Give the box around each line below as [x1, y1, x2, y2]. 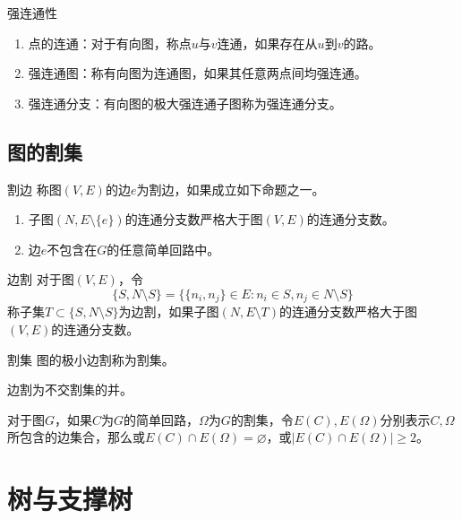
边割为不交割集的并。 [7, 380, 133, 399]
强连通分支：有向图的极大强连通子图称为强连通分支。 [28, 93, 342, 112]
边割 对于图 [7, 270, 74, 289]
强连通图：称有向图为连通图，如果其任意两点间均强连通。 [28, 64, 367, 82]
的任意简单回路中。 [107, 239, 220, 258]
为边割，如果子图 [118, 302, 219, 321]
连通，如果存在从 [217, 33, 318, 52]
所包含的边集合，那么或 [7, 428, 145, 446]
